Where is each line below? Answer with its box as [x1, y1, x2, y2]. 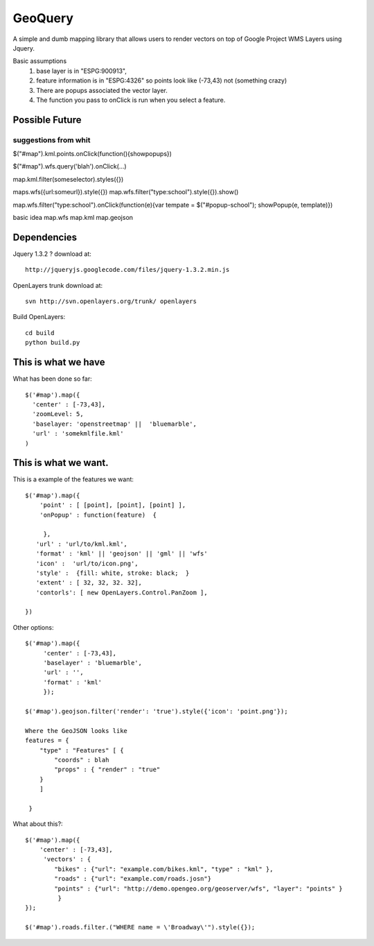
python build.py [25, 338, 80, 347]
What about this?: [12, 820, 63, 828]
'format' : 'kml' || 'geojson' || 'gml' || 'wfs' [35, 550, 208, 558]
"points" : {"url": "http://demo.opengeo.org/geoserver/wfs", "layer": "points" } [54, 884, 343, 893]
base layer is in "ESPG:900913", [36, 67, 127, 75]
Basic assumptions [12, 57, 67, 65]
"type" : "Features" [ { [39, 746, 124, 754]
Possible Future [12, 114, 82, 126]
